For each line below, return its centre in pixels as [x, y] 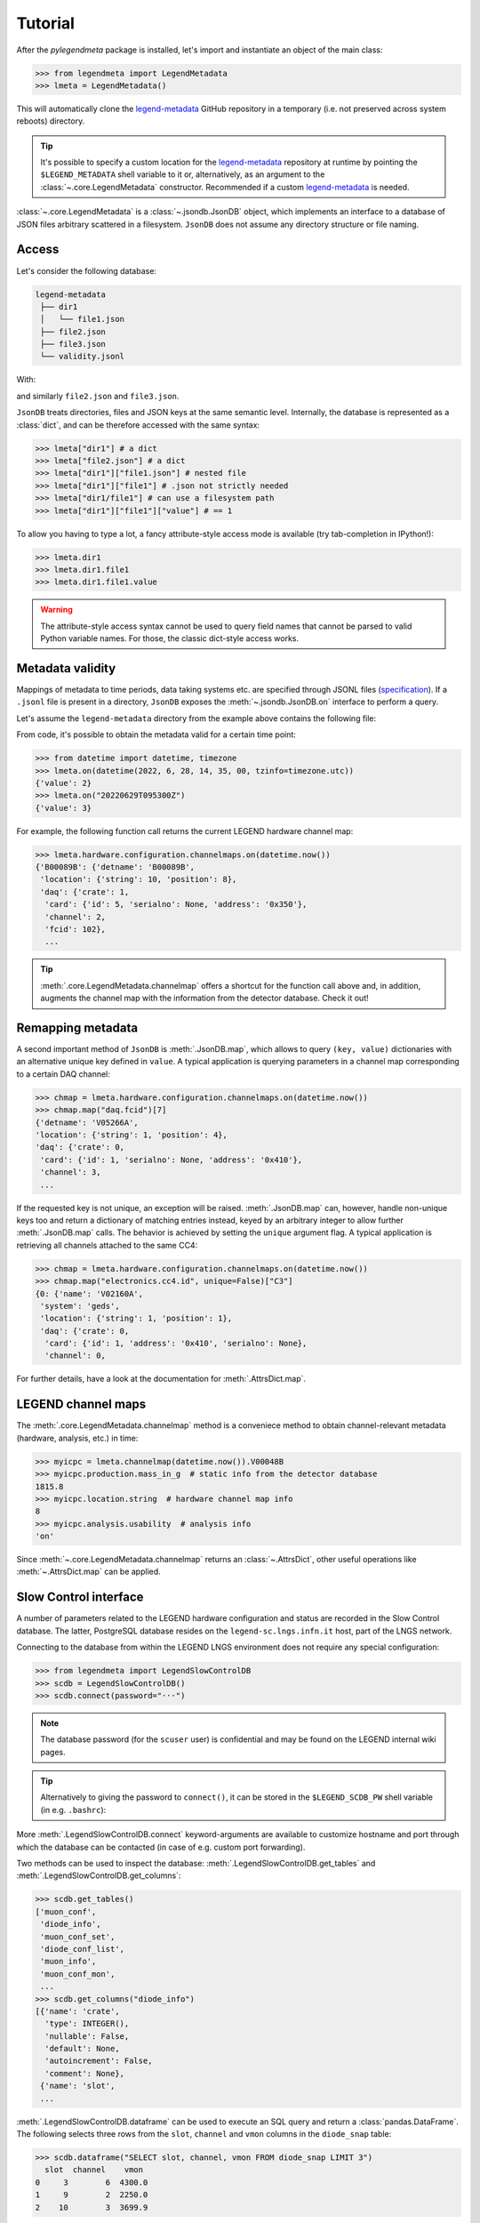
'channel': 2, [76, 917]
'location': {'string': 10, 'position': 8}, [139, 879]
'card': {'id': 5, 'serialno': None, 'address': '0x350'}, [176, 904]
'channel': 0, [76, 1356]
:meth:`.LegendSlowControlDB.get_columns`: [99, 1875]
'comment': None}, [84, 2073]
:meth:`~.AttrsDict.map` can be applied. [89, 1572]
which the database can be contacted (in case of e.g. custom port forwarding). [161, 1847]
